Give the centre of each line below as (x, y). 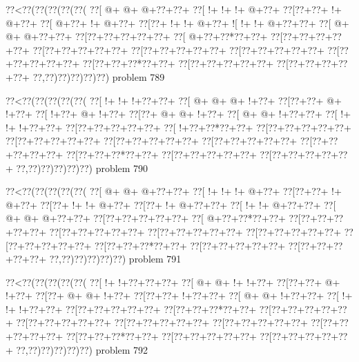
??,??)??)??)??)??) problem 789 (99, 76)
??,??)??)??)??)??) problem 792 (82, 349)
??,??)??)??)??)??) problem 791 (115, 259)
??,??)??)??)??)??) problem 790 (82, 168)
